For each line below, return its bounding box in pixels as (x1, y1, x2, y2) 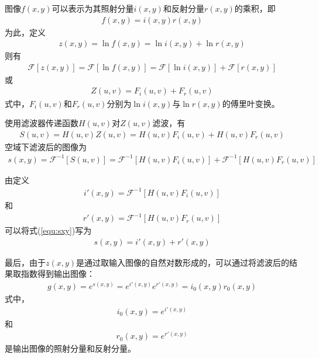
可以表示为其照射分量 (52, 2, 134, 14)
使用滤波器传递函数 (5, 117, 78, 129)
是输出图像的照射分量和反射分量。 (5, 342, 136, 354)
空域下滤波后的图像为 (5, 140, 87, 152)
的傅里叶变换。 (222, 97, 280, 109)
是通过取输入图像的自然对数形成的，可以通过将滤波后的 (76, 256, 290, 268)
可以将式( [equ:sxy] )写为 (5, 224, 92, 237)
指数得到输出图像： (20, 267, 95, 280)
